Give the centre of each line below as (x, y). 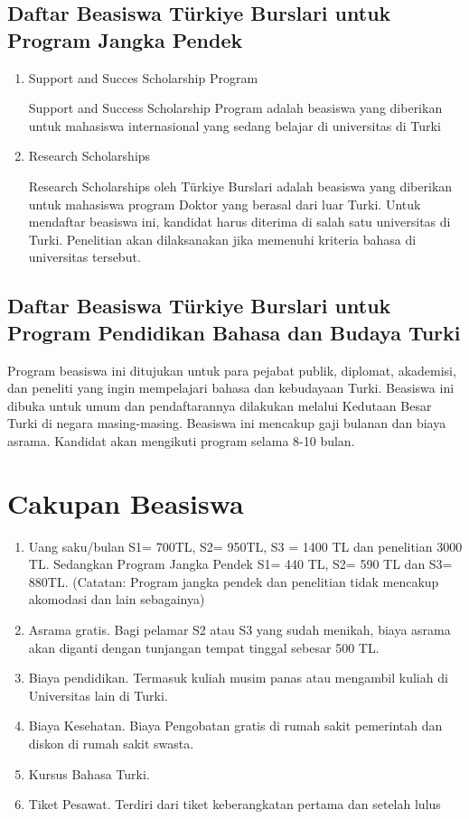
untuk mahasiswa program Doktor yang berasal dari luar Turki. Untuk (225, 204)
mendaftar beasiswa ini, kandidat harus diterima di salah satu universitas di (239, 222)
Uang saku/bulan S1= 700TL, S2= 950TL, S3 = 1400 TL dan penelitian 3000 (245, 546)
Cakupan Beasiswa (126, 503)
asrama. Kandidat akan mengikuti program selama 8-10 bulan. (181, 440)
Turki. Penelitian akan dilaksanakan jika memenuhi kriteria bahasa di (222, 239)
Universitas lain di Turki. (98, 695)
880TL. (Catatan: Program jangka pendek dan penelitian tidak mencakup (234, 581)
